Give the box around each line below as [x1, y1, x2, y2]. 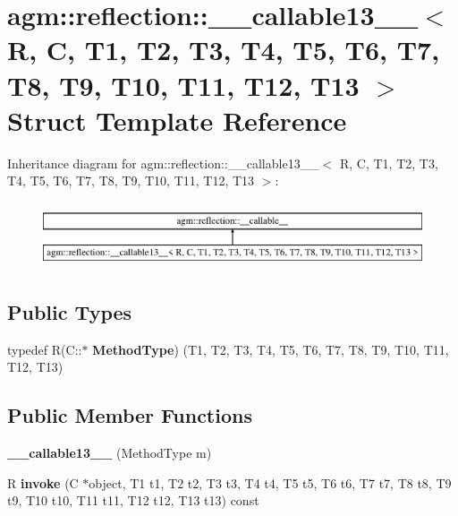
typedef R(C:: [7, 340, 82, 358]
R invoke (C [7, 473, 79, 492]
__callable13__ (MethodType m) [7, 443, 212, 462]
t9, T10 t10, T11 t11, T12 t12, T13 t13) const [7, 491, 259, 510]
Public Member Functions [7, 401, 252, 429]
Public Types [7, 297, 132, 325]
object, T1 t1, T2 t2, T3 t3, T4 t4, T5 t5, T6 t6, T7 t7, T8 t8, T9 [89, 473, 452, 492]
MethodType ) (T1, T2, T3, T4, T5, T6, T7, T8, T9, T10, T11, [92, 340, 449, 358]
